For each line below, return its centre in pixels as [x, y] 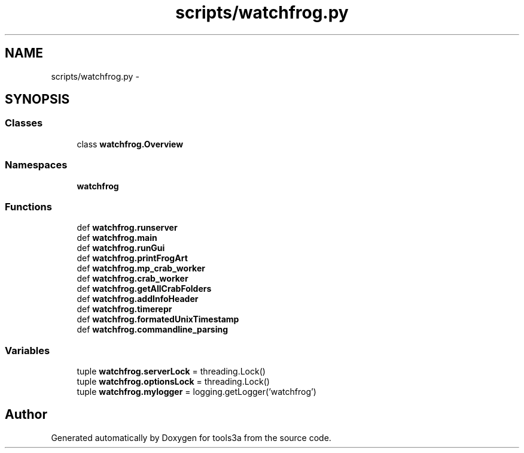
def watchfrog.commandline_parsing [153, 330]
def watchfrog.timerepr [124, 309]
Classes [24, 123]
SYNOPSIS [37, 99]
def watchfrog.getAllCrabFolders [144, 289]
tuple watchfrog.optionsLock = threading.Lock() [173, 382]
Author [26, 415]
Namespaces [36, 165]
